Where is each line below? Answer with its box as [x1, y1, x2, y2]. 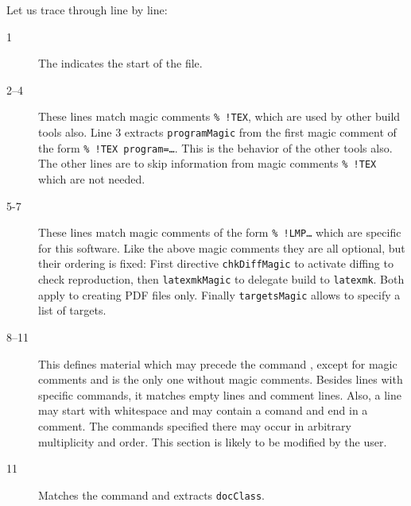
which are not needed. [38, 171, 145, 187]
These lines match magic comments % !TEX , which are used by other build [38, 108, 401, 125]
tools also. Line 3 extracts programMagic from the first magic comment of [38, 124, 397, 141]
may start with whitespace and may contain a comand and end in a [38, 402, 368, 419]
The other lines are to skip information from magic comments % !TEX [38, 155, 377, 172]
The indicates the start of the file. [38, 55, 203, 71]
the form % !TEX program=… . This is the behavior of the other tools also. [38, 139, 393, 156]
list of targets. [38, 302, 107, 319]
